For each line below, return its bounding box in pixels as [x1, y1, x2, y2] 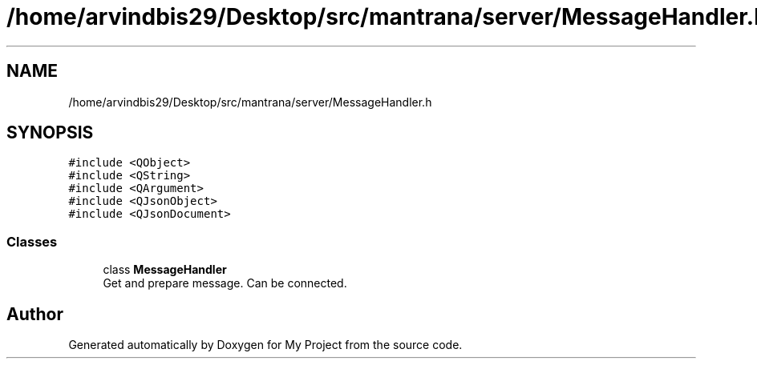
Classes [6, 233, 58, 250]
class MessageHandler [103, 263, 227, 277]
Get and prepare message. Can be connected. [103, 276, 347, 291]
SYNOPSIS [6, 122, 94, 143]
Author [6, 303, 63, 324]
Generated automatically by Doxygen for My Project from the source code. [68, 338, 463, 352]
